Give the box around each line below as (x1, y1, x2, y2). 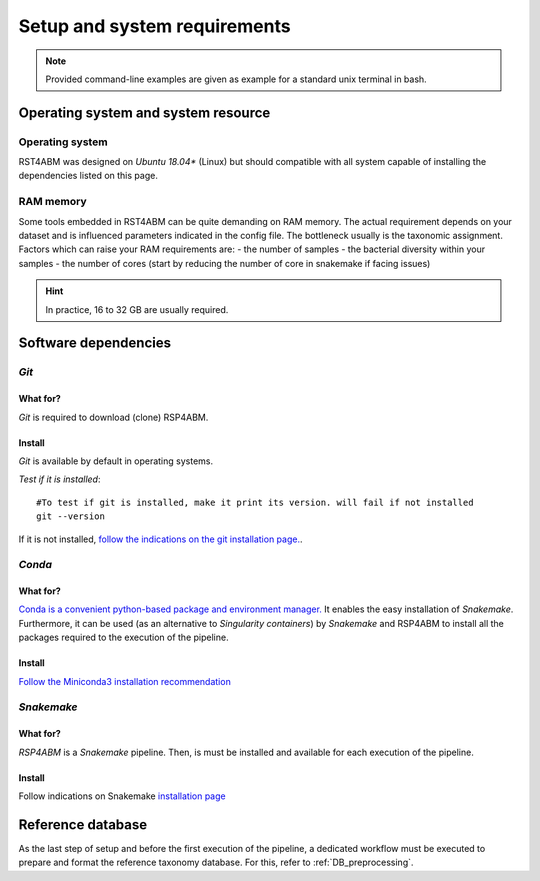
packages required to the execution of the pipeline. (18, 631, 229, 644)
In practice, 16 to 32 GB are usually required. (45, 303, 229, 315)
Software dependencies (18, 335, 172, 352)
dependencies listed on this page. (18, 170, 159, 182)
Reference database (18, 816, 148, 833)
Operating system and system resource (18, 104, 271, 121)
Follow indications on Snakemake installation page (18, 790, 226, 802)
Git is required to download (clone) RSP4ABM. (18, 411, 209, 423)
